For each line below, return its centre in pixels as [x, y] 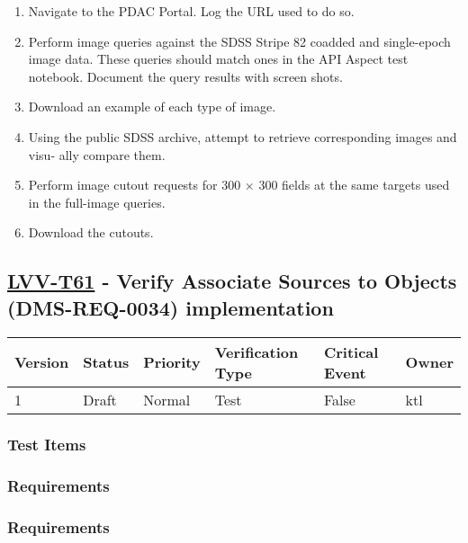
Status [106, 362]
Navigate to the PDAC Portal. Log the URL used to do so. [191, 11]
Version [42, 362]
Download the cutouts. [91, 232]
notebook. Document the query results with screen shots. [185, 76]
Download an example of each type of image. [152, 107]
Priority [172, 362]
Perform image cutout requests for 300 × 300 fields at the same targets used [239, 185]
